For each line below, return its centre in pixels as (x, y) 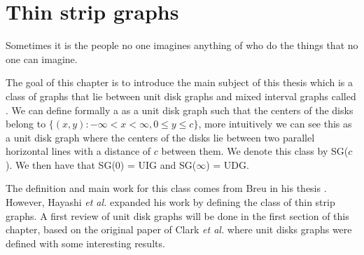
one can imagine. (42, 58)
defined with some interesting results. (85, 243)
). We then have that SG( (61, 164)
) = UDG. (227, 164)
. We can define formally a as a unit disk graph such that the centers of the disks (180, 110)
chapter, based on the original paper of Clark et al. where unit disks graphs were (179, 229)
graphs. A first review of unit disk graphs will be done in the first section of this (177, 215)
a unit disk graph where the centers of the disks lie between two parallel (160, 137)
